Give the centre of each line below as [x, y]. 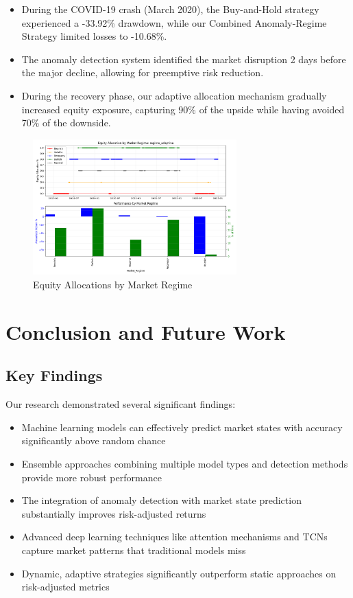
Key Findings [54, 375]
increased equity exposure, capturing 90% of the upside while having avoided [183, 109]
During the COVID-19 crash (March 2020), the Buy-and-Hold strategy [170, 9]
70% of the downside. [66, 123]
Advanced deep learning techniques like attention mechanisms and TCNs [174, 537]
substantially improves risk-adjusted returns [114, 513]
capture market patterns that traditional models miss [134, 550]
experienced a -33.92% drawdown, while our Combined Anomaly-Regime [174, 22]
